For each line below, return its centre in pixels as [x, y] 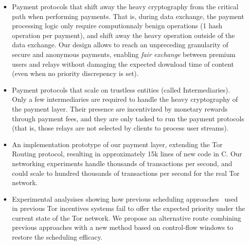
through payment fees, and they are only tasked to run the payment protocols [128, 118]
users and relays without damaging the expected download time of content [123, 64]
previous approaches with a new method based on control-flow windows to [123, 227]
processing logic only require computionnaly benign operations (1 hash [117, 26]
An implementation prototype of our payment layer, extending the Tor [117, 144]
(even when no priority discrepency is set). [75, 73]
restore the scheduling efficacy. [57, 237]
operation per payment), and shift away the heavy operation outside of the [123, 35]
